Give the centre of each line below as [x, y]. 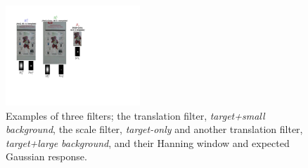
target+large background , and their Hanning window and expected [148, 142]
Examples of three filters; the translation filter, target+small [135, 115]
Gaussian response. [46, 156]
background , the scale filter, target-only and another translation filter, [154, 129]
